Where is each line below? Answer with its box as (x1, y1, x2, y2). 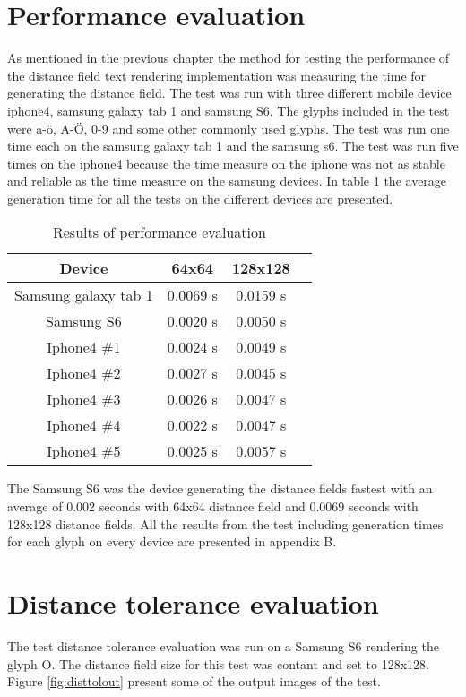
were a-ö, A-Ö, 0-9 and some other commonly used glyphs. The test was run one (7, 118, 450, 137)
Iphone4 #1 (47, 336, 121, 358)
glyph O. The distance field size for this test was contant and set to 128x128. (7, 654, 430, 673)
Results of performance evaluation (52, 222, 266, 243)
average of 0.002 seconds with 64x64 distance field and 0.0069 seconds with (7, 497, 419, 516)
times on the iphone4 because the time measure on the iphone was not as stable (7, 153, 445, 172)
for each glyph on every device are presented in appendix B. (7, 532, 337, 551)
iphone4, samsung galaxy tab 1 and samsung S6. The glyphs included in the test (7, 100, 450, 119)
